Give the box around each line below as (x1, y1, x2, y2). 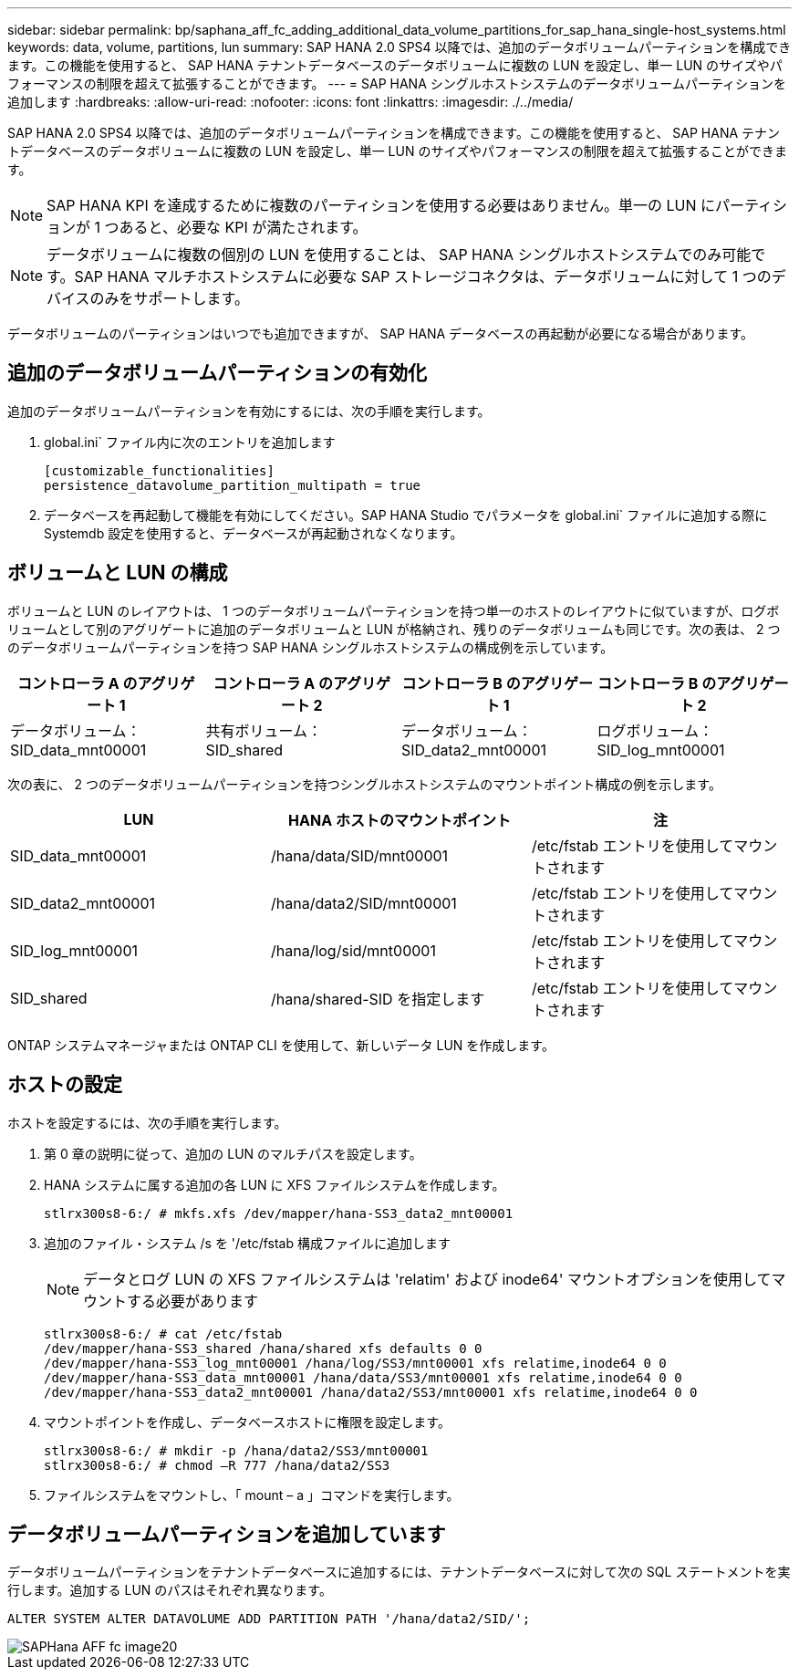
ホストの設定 (7, 1073, 122, 1097)
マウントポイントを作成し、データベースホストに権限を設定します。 (44, 1413, 451, 1430)
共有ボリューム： (205, 721, 323, 740)
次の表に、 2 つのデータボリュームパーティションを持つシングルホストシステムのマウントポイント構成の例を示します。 (7, 776, 721, 792)
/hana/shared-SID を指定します (270, 989, 485, 1008)
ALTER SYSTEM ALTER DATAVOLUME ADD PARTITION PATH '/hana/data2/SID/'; (7, 1611, 531, 1627)
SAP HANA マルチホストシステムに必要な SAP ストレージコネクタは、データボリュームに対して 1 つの (74, 267, 772, 286)
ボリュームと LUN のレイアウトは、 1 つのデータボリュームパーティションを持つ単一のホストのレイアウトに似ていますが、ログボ (7, 602, 780, 619)
